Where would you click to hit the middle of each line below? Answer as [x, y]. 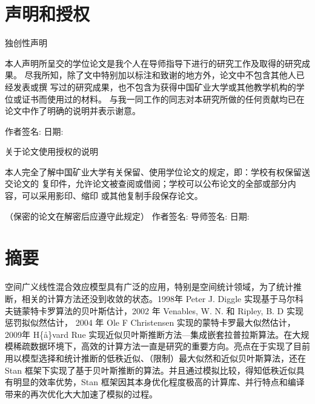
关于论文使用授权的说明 [51, 151]
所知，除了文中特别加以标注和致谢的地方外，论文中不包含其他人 [169, 75]
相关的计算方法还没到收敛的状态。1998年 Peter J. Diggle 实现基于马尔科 [162, 298]
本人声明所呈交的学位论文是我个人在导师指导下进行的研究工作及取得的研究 [153, 63]
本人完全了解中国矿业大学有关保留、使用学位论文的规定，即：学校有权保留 [153, 171]
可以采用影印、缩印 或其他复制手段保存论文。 [112, 196]
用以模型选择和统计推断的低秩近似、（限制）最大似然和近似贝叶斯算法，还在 [155, 358]
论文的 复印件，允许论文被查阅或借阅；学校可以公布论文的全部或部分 [150, 183]
